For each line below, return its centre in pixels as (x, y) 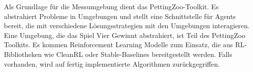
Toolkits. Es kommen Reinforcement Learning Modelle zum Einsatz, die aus (119, 45)
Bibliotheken (23, 54)
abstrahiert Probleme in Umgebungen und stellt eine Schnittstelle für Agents (120, 16)
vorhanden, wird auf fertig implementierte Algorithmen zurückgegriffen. (112, 63)
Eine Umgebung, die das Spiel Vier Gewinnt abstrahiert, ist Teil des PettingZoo (125, 35)
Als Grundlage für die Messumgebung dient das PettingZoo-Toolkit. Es (111, 6)
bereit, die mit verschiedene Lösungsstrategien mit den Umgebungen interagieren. (127, 26)
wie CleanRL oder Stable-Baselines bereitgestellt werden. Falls (138, 54)
